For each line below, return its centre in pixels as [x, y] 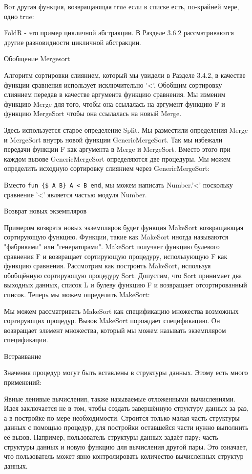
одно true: [19, 16]
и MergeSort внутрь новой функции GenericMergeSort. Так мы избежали [113, 139]
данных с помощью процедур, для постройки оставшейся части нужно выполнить [126, 427]
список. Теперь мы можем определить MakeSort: [77, 294]
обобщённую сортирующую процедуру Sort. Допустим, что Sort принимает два [123, 275]
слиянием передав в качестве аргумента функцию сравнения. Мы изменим [115, 94]
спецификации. [26, 340]
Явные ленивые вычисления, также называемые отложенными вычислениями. [120, 398]
